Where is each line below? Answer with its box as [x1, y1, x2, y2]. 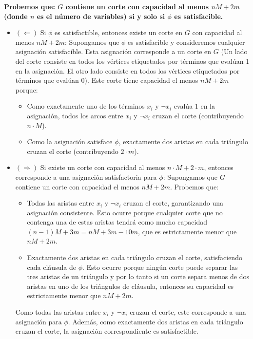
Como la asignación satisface [27, 136, 113, 147]
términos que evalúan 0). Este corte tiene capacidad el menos [15, 75, 198, 85]
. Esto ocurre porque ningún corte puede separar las [82, 262, 238, 272]
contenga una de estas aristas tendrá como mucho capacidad [27, 217, 207, 227]
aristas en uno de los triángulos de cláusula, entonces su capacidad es [27, 281, 234, 291]
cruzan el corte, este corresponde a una [130, 307, 246, 317]
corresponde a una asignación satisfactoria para [15, 171, 157, 182]
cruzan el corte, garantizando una [123, 198, 224, 208]
